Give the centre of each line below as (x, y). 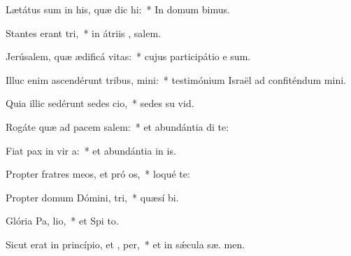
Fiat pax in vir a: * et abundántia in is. (91, 150)
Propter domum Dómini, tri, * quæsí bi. (92, 197)
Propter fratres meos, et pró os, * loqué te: (98, 174)
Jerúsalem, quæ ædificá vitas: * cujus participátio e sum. (128, 56)
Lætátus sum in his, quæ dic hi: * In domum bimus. (118, 9)
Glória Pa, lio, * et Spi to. (62, 221)
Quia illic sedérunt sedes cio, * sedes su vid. (100, 103)
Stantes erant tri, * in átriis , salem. (84, 33)
